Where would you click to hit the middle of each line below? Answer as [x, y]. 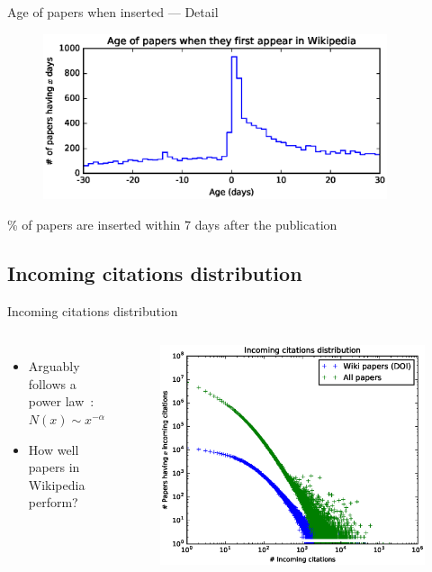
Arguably [54, 366]
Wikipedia [57, 484]
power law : [61, 401]
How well [54, 449]
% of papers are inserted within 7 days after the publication [172, 224]
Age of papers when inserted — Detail [113, 12]
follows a [52, 383]
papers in [54, 467]
